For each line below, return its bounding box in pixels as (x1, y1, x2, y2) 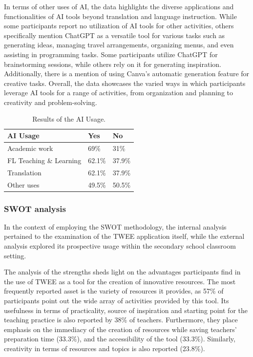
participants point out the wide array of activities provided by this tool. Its (4, 295, 229, 305)
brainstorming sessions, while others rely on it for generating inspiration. (4, 59, 221, 69)
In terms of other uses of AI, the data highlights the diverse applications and (4, 1, 234, 11)
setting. (4, 250, 26, 260)
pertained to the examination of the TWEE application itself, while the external (4, 231, 245, 241)
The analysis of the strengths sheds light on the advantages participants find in (4, 267, 241, 277)
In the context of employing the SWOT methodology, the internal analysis (4, 221, 227, 231)
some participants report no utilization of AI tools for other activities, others (4, 21, 234, 31)
